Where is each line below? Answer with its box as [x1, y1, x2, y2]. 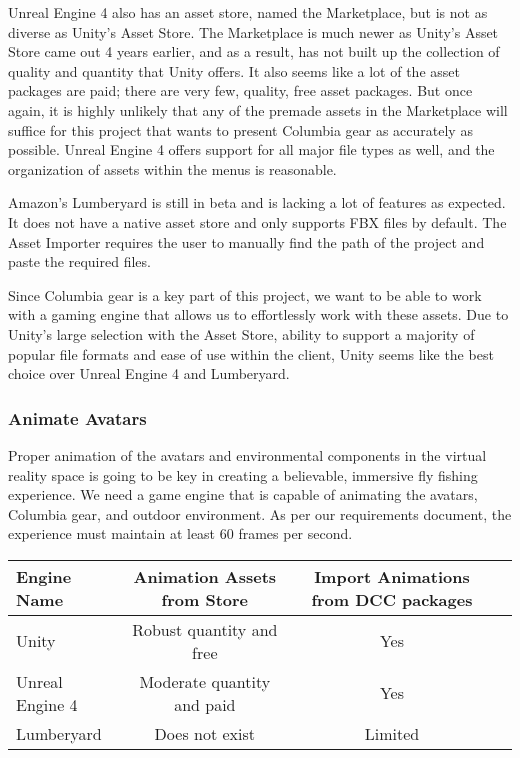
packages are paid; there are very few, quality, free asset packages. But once [8, 80, 473, 101]
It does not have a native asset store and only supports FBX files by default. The [8, 211, 507, 232]
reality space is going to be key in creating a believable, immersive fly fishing [8, 464, 478, 485]
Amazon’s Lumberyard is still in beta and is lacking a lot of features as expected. [8, 192, 506, 213]
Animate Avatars [8, 405, 147, 430]
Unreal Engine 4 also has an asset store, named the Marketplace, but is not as [8, 2, 488, 22]
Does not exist [154, 721, 255, 745]
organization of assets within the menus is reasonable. [8, 158, 337, 179]
